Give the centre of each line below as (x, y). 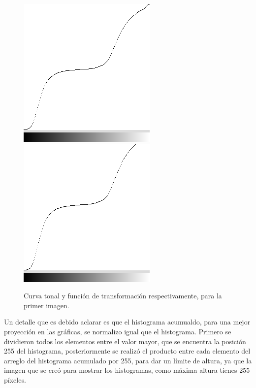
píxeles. (15, 379)
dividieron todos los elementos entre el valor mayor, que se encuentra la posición (125, 341)
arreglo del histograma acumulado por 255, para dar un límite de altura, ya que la (128, 360)
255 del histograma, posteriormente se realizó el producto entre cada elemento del (127, 351)
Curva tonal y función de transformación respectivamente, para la (123, 296)
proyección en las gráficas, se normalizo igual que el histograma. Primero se (118, 331)
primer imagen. (47, 305)
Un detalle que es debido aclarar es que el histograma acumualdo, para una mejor (127, 322)
